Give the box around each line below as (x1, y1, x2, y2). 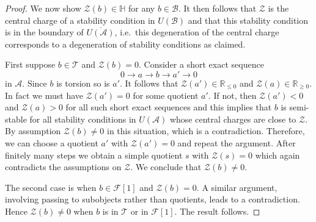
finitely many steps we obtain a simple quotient (5, 148, 183, 161)
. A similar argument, (196, 181, 277, 193)
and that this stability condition (188, 13, 309, 26)
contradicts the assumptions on (5, 160, 122, 173)
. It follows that (120, 76, 178, 89)
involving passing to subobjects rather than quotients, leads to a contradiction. (5, 193, 300, 206)
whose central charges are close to (169, 112, 296, 125)
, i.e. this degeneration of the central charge (114, 26, 279, 38)
